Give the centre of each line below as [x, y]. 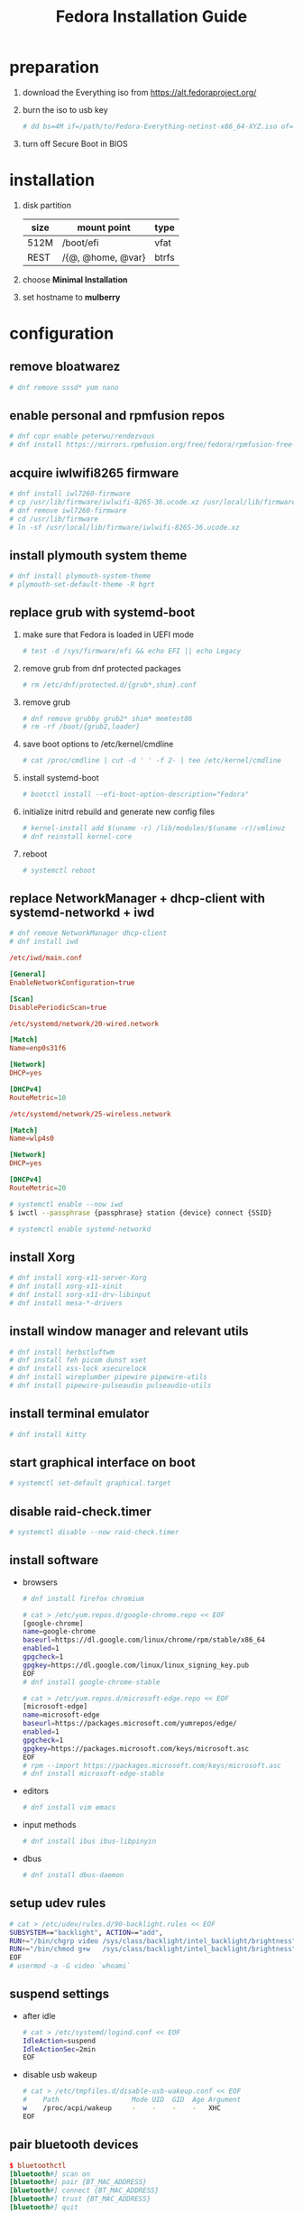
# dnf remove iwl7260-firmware [68, 510]
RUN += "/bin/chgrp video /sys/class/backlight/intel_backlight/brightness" [153, 1941]
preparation [54, 67]
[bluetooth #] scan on [50, 2174]
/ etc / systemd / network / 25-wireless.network [90, 1114]
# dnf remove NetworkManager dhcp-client [88, 933]
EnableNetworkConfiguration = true [72, 982]
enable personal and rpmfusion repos [117, 416]
